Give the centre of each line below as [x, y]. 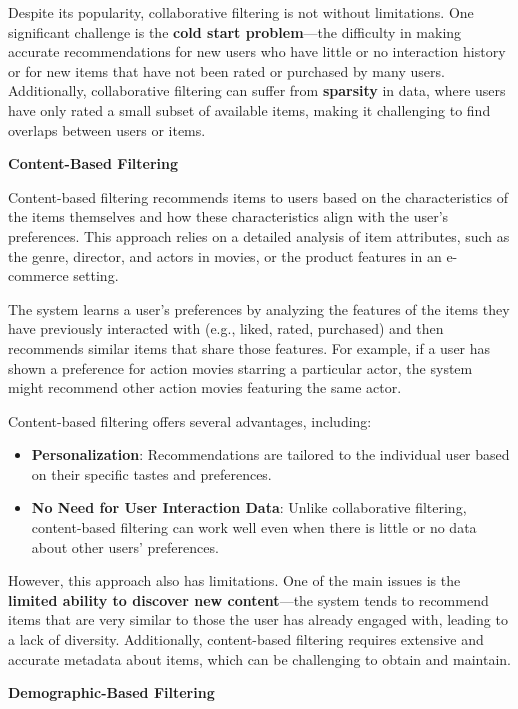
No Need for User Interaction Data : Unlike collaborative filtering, [249, 507]
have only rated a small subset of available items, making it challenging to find [249, 109]
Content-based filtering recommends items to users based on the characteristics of [258, 196]
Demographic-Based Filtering [111, 692]
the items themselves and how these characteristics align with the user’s [228, 216]
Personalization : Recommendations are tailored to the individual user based [270, 454]
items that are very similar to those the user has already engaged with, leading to [258, 619]
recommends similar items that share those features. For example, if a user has [249, 347]
